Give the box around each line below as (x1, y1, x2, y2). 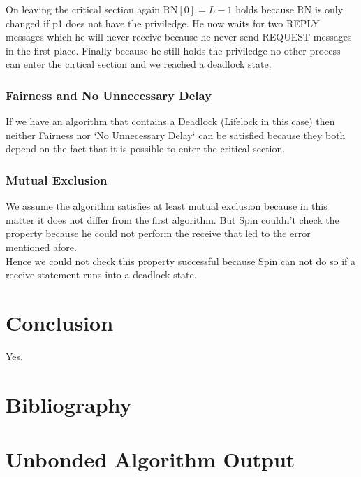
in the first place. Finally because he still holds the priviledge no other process (6, 43, 341, 57)
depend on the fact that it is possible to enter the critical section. (6, 141, 286, 156)
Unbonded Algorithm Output (6, 445, 295, 474)
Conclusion (6, 308, 114, 336)
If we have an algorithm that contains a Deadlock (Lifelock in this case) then (6, 114, 335, 129)
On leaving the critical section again (6, 2, 161, 16)
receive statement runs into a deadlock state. (6, 267, 197, 282)
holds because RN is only (235, 2, 344, 16)
